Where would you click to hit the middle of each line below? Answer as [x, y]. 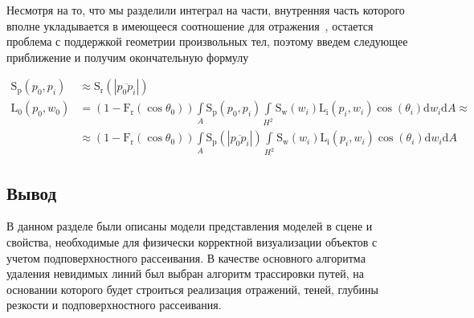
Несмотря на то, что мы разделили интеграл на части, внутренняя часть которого [206, 10]
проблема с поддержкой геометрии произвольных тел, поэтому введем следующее [207, 41]
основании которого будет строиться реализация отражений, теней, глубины [192, 289]
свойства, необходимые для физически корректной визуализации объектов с [192, 242]
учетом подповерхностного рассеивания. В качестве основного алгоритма [186, 257]
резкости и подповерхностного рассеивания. [114, 305]
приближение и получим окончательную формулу [128, 57]
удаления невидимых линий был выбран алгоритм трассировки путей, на [185, 273]
